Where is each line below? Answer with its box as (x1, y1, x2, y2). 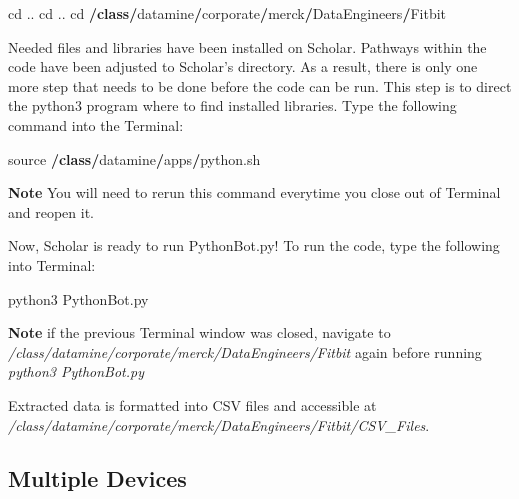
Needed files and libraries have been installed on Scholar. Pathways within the (8, 36, 487, 57)
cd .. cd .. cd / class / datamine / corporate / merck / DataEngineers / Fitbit (8, 3, 447, 23)
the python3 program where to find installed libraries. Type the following (8, 95, 457, 116)
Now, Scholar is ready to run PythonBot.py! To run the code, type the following (8, 235, 500, 256)
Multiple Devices (8, 463, 187, 494)
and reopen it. (8, 201, 95, 222)
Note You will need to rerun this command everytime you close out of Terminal (8, 182, 501, 203)
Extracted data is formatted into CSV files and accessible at (8, 394, 377, 415)
